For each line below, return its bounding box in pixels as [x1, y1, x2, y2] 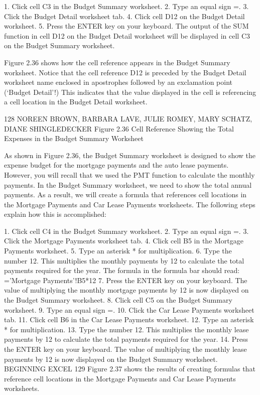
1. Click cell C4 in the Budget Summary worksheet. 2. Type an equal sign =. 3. [4, 225, 249, 236]
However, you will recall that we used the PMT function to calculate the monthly [4, 169, 255, 180]
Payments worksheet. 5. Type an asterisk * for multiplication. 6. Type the [4, 245, 232, 256]
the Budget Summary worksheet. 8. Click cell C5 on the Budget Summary [4, 295, 232, 305]
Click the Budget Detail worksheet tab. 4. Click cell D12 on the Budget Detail [4, 11, 245, 21]
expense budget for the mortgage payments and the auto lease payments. [4, 160, 229, 170]
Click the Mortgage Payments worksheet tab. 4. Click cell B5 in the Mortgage [4, 235, 243, 246]
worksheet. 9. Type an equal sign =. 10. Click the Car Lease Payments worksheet [4, 304, 254, 315]
